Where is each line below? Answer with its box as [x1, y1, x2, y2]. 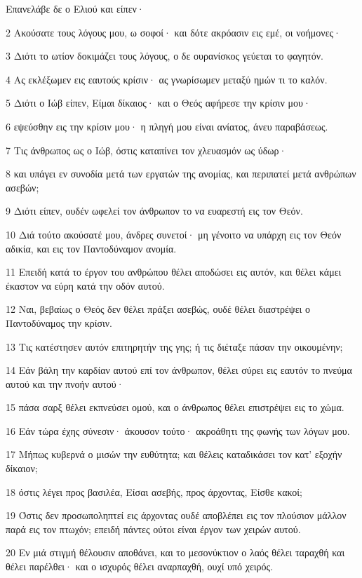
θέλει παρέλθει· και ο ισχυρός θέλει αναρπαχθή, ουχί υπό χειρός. [6, 559, 274, 574]
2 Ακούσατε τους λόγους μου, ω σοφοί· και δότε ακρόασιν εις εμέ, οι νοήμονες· [6, 25, 341, 39]
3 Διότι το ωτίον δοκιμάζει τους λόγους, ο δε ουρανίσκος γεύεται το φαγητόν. [6, 48, 323, 63]
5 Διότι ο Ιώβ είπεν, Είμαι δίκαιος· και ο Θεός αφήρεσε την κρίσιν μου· [6, 95, 311, 110]
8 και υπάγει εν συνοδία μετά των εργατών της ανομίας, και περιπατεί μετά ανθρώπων [6, 166, 356, 181]
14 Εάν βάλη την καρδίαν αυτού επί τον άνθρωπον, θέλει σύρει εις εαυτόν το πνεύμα [6, 363, 352, 377]
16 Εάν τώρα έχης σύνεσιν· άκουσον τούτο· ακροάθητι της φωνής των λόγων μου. [6, 423, 350, 438]
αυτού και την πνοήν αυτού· [6, 376, 124, 391]
